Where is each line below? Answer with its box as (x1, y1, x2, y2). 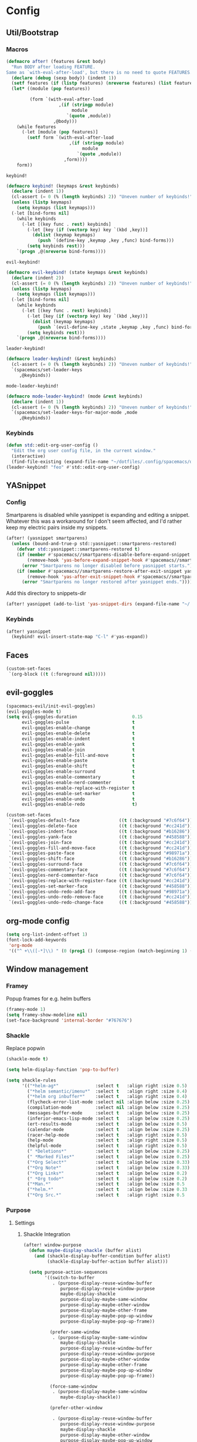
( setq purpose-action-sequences (28, 1269, 108, 1275)
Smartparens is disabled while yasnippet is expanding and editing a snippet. (6, 512, 190, 519)
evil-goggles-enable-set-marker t (21, 790, 135, 796)
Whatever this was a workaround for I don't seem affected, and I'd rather (6, 518, 182, 525)
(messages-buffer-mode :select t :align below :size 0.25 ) (27, 1110, 191, 1116)
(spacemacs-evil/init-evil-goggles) (6, 703, 96, 709)
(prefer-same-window (49, 1329, 100, 1335)
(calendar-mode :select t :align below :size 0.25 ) (27, 1126, 191, 1133)
